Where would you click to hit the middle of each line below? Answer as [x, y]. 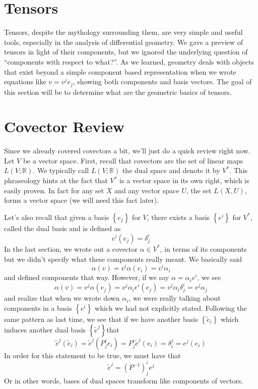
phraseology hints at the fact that [56, 180]
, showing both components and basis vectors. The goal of [162, 81]
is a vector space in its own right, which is [184, 180]
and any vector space [147, 190]
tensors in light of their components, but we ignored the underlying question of [126, 52]
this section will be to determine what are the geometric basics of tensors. [118, 92]
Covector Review [64, 126]
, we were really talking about [175, 298]
